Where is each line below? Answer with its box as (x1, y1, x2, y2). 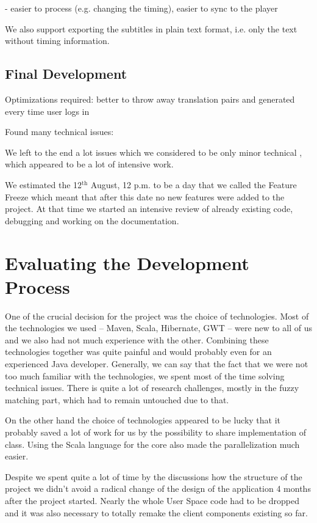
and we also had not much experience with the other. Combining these (5, 333, 269, 346)
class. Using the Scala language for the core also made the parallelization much (5, 437, 300, 450)
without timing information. (5, 34, 110, 47)
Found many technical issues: (5, 125, 114, 138)
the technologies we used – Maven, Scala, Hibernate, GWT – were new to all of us (5, 321, 312, 334)
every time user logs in (5, 104, 90, 117)
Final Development (5, 64, 127, 83)
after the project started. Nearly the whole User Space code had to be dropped (5, 494, 299, 507)
